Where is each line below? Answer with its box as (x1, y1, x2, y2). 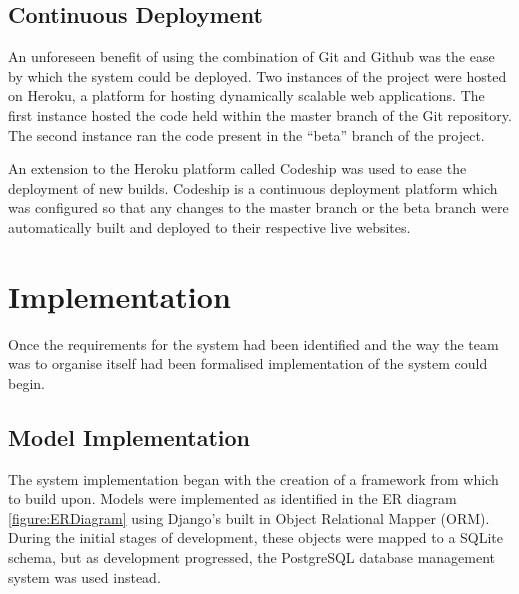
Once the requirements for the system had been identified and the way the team (8, 333, 499, 354)
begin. (8, 372, 45, 393)
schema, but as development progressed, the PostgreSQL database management (8, 547, 496, 568)
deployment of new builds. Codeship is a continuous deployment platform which (8, 177, 498, 198)
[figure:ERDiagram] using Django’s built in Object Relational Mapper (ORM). (8, 507, 490, 528)
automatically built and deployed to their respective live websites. (8, 216, 411, 237)
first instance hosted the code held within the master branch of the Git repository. (8, 104, 512, 125)
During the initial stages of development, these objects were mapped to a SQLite (8, 527, 504, 548)
